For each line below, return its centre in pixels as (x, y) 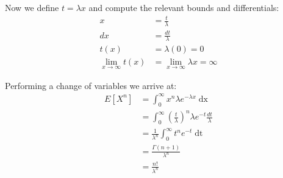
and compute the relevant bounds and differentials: (184, 7)
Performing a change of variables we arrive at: (91, 85)
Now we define (32, 7)
